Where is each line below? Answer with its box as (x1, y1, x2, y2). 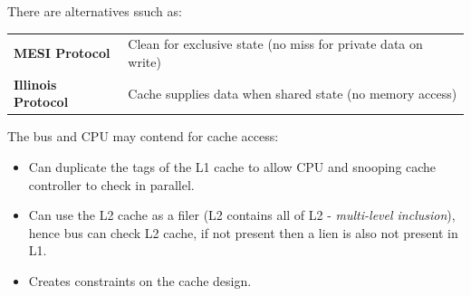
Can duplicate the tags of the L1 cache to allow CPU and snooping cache (28, 158, 437, 177)
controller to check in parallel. (28, 175, 195, 194)
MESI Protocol (14, 43, 111, 62)
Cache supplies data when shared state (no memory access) (128, 83, 457, 102)
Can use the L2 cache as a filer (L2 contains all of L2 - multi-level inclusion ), (28, 205, 456, 224)
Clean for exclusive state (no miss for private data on (128, 34, 423, 53)
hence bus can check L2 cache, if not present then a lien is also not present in (28, 223, 458, 242)
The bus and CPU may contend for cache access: (7, 127, 279, 146)
